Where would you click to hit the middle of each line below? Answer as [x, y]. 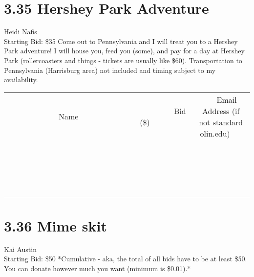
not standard [221, 122]
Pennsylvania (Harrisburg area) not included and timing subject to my [110, 70]
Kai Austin [20, 249]
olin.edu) [215, 133]
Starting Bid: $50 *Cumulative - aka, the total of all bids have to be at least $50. [126, 259]
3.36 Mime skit [55, 225]
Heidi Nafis [21, 32]
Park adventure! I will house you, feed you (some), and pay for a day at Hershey [124, 51]
